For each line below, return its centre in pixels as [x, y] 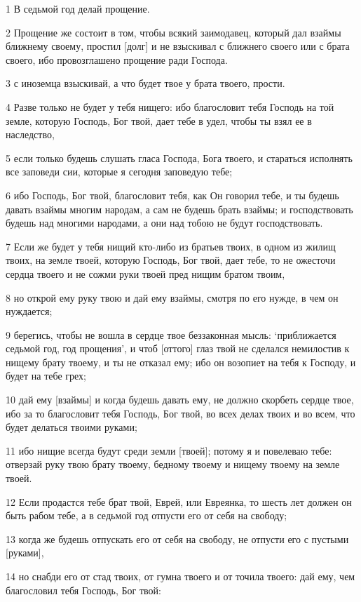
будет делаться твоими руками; [71, 427]
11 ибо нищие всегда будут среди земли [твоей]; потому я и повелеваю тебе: [169, 450]
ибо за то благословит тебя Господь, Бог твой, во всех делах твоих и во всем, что [180, 413]
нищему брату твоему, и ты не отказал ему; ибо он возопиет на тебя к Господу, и [181, 362]
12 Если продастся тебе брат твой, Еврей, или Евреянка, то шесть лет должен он [179, 501]
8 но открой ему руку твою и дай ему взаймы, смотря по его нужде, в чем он [172, 297]
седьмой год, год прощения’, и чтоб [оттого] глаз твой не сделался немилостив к [178, 348]
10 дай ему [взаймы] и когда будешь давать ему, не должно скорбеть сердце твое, [180, 400]
